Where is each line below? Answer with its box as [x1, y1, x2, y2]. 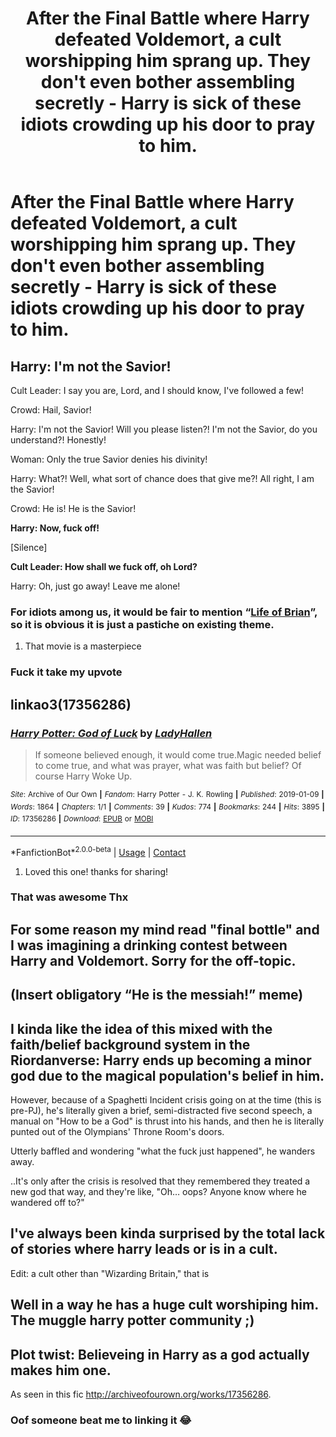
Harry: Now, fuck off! [10, 522, 100, 534]
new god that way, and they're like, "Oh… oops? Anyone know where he [10, 1186, 307, 1198]
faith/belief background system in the [10, 1036, 251, 1053]
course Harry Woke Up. [34, 770, 133, 782]
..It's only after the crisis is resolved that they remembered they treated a [10, 1175, 311, 1187]
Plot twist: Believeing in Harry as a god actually [10, 1346, 310, 1363]
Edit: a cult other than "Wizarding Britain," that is [10, 1267, 210, 1279]
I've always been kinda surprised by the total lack [10, 1225, 326, 1242]
